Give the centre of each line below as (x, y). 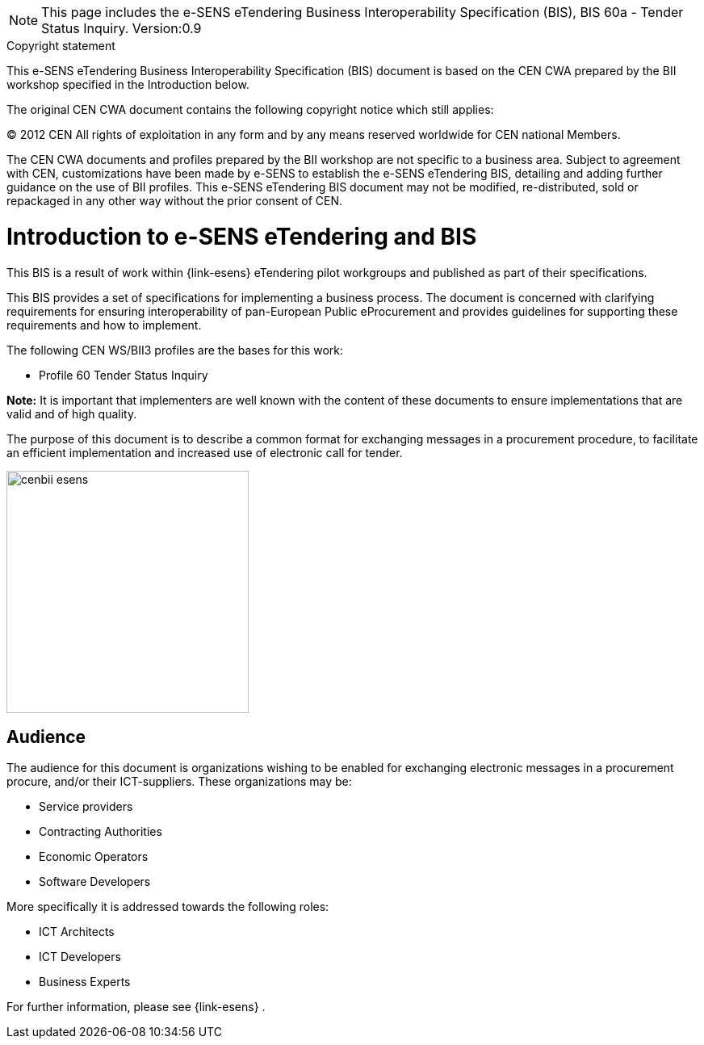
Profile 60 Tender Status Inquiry (124, 375)
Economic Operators (94, 857)
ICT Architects (77, 932)
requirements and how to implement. (104, 325)
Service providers (86, 807)
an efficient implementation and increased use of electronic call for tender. (205, 452)
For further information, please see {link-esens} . (136, 1007)
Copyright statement (61, 46)
